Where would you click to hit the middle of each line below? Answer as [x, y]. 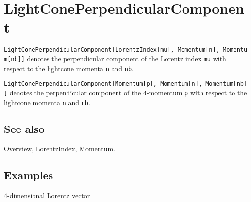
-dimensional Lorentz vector [49, 195]
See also [24, 128]
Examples [29, 175]
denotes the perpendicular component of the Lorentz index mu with [126, 58]
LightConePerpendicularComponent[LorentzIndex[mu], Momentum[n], [112, 50]
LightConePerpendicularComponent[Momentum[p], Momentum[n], [103, 84]
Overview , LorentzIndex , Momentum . [59, 149]
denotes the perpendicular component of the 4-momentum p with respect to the [128, 92]
